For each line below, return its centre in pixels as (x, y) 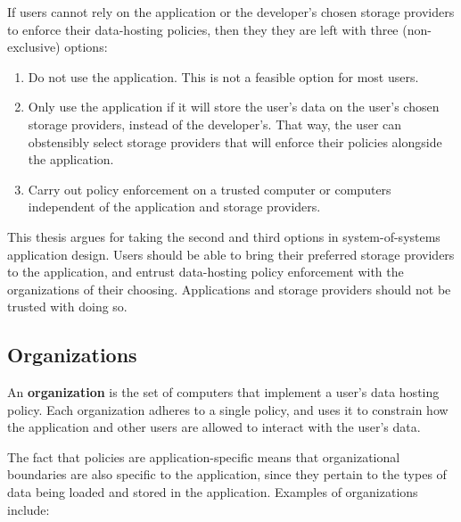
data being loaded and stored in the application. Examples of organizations (213, 492)
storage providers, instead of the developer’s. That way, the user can (215, 124)
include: (29, 509)
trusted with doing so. (67, 307)
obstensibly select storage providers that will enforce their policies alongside (235, 141)
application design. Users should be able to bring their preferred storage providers (231, 254)
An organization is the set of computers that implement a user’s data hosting (223, 392)
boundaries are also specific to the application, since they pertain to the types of (227, 474)
